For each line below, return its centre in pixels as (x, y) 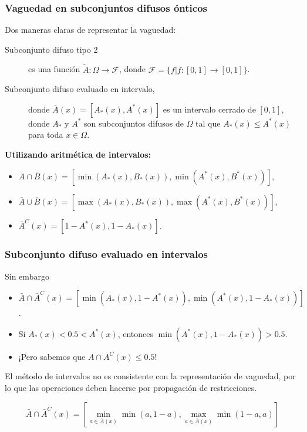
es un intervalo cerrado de (209, 109)
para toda (46, 135)
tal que (208, 123)
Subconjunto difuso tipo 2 (51, 49)
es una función (54, 69)
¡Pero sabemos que (52, 356)
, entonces (136, 333)
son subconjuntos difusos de (134, 123)
